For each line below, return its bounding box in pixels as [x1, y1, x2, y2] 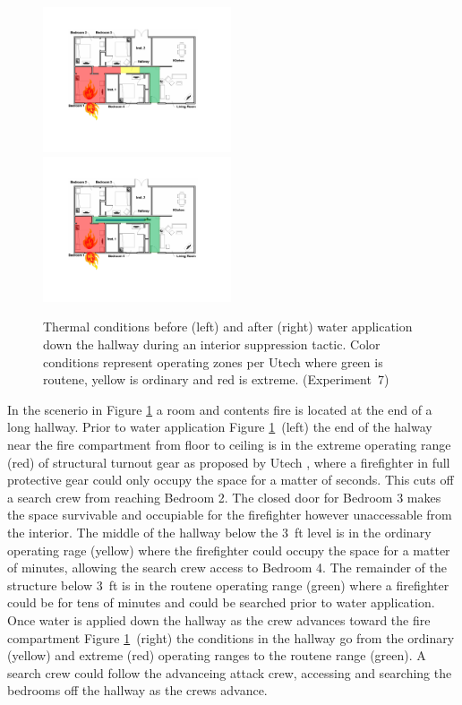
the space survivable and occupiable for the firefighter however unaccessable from [7, 505, 452, 524]
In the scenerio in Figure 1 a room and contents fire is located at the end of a [7, 400, 432, 418]
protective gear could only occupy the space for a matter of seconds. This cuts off [7, 470, 454, 489]
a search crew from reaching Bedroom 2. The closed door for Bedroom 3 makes [7, 487, 441, 506]
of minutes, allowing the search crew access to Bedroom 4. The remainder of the [7, 558, 448, 577]
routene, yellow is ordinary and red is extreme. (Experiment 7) [43, 370, 389, 389]
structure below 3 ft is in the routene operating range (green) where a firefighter [7, 575, 449, 594]
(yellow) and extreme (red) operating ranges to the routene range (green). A [7, 646, 426, 665]
